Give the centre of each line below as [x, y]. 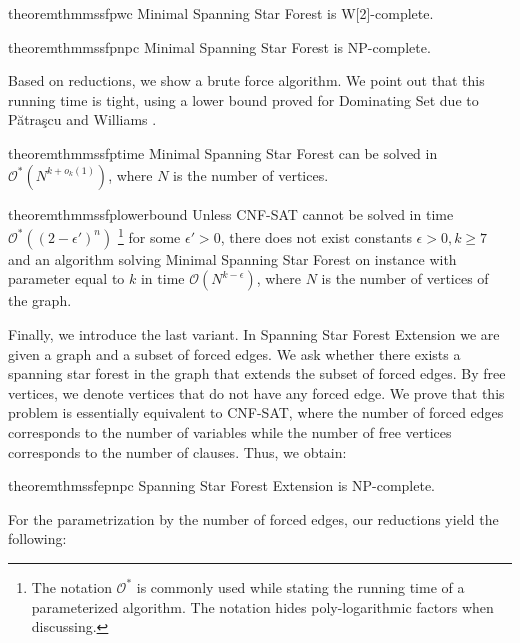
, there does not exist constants [316, 236]
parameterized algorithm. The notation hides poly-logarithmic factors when [262, 606]
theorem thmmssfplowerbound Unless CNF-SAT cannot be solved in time [231, 213]
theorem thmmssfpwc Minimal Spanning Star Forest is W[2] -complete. [221, 13]
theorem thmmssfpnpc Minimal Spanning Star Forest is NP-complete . [219, 46]
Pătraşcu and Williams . [82, 119]
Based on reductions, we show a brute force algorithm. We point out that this [246, 80]
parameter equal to [66, 278]
